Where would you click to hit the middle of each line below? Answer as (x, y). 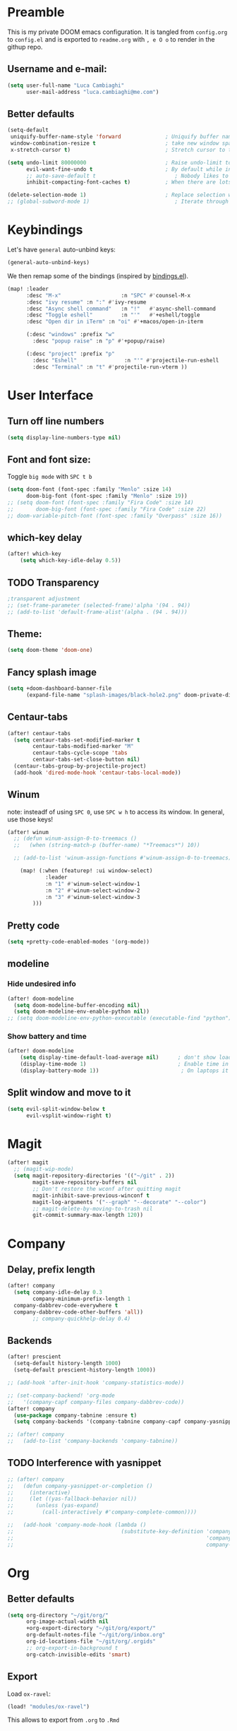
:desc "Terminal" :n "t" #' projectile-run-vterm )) (110, 367)
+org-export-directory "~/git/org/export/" (91, 1629)
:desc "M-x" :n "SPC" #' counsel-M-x (108, 295)
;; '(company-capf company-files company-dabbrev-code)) (96, 1402)
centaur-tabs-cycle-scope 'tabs (80, 753)
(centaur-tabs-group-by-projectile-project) (80, 766)
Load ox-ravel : (29, 1694)
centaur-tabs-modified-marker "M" (83, 746)
